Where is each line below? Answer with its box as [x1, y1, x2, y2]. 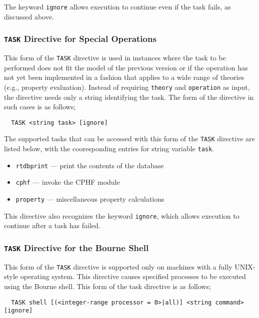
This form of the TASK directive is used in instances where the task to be [4, 52, 226, 63]
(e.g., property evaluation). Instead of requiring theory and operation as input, [4, 81, 250, 92]
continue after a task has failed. [4, 220, 100, 231]
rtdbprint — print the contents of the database [15, 160, 164, 170]
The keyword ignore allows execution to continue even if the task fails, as [4, 1, 231, 11]
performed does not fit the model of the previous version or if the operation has [4, 62, 248, 72]
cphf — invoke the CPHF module [15, 177, 120, 187]
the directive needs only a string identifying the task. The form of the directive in [4, 91, 254, 102]
